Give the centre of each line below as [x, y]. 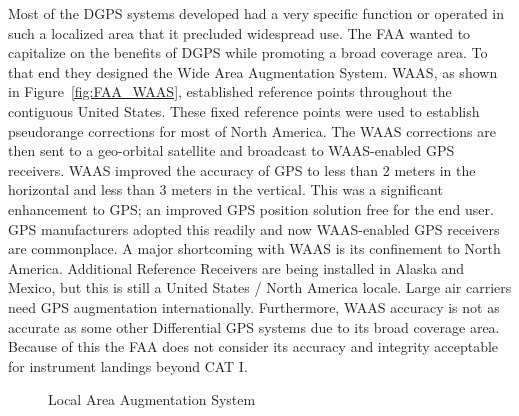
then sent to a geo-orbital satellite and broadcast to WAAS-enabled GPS [231, 150]
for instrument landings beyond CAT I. [128, 365]
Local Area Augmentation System [152, 399]
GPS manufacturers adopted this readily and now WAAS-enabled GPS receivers [254, 228]
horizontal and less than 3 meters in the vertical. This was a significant [225, 189]
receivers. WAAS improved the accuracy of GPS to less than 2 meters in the [242, 169]
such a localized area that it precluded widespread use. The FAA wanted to [239, 32]
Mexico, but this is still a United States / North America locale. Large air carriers [260, 287]
